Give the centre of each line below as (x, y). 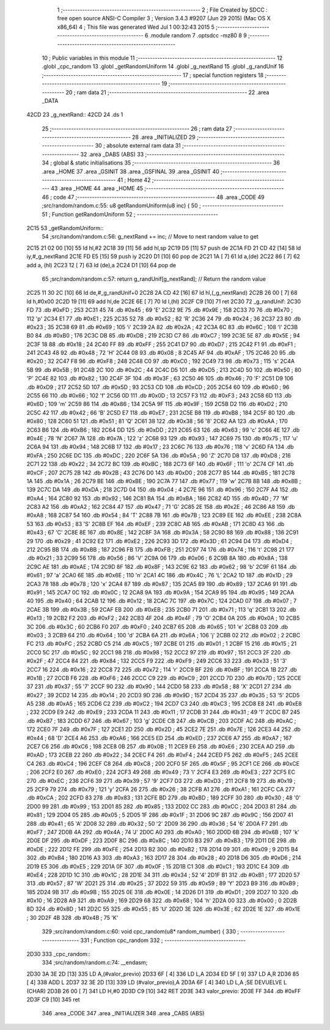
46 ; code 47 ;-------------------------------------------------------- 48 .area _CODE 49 (153, 197)
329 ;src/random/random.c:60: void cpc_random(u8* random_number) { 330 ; (141, 932)
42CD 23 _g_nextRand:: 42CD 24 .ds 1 (75, 115)
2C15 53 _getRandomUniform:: (65, 228)
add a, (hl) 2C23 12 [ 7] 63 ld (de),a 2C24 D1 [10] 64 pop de (101, 265)
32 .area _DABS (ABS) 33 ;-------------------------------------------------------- (182, 154)
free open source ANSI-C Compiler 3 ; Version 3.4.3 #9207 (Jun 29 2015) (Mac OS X (164, 18)
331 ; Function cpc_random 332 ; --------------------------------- (163, 940)
